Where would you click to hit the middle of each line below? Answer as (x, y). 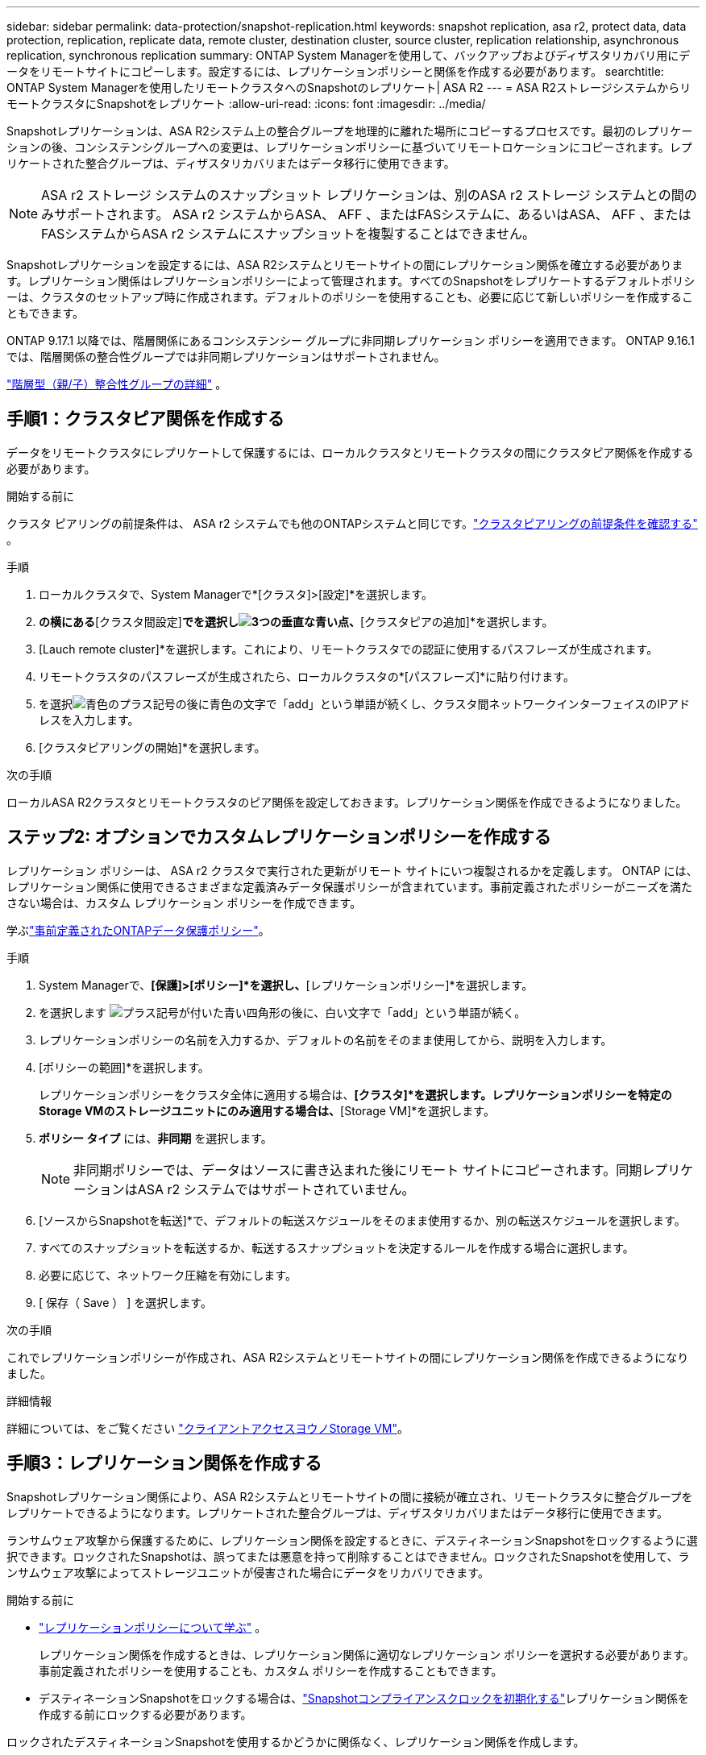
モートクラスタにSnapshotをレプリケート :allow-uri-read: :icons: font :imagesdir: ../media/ (246, 104)
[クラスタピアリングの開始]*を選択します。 (152, 747)
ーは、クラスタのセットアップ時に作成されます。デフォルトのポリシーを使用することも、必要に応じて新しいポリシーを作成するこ (350, 297)
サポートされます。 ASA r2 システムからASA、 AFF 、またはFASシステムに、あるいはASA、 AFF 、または (373, 214)
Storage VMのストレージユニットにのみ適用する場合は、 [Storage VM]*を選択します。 (267, 1110)
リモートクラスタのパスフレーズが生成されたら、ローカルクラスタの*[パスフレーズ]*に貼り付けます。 (307, 676)
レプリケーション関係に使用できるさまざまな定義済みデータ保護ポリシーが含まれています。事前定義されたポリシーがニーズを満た (349, 886)
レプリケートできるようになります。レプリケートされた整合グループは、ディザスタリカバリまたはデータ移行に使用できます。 (337, 1512)
